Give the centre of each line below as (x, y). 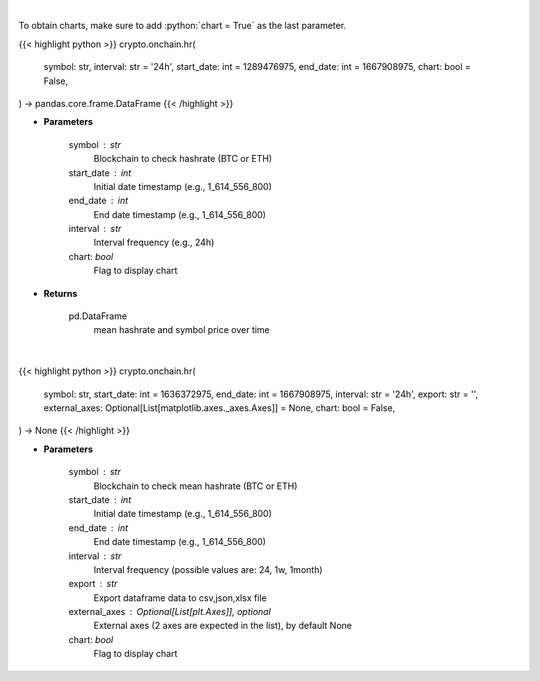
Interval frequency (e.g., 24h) (154, 242)
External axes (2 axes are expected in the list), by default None (222, 626)
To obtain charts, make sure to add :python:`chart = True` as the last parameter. (182, 26)
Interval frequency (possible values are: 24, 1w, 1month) (208, 569)
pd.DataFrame (98, 316)
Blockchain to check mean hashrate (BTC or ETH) (195, 486)
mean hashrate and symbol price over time (181, 330)
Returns (60, 293)
